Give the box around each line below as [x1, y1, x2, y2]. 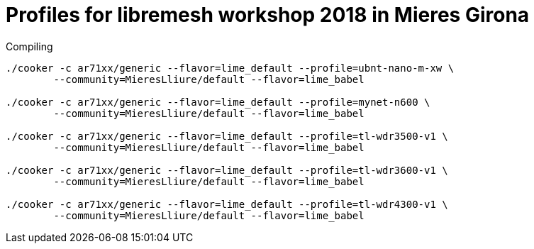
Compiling [6, 40, 53, 52]
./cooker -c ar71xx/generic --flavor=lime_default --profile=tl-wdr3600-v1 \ [6, 164, 448, 176]
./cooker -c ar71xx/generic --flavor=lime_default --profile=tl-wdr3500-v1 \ [6, 130, 448, 142]
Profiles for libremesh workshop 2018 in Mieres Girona [6, 3, 530, 27]
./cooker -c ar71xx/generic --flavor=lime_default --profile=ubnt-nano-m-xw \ [6, 62, 455, 74]
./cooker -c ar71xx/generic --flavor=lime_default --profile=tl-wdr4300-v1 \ [6, 198, 448, 210]
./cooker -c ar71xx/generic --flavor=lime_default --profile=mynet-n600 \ [6, 96, 430, 108]
